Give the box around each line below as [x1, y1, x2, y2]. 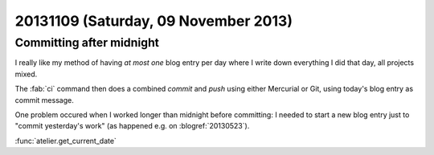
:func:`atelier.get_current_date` [14, 136, 117, 145]
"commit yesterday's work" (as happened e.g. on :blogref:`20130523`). [14, 121, 250, 131]
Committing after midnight [14, 35, 160, 50]
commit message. [14, 95, 74, 104]
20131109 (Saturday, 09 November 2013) [14, 12, 293, 30]
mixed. [14, 69, 38, 79]
